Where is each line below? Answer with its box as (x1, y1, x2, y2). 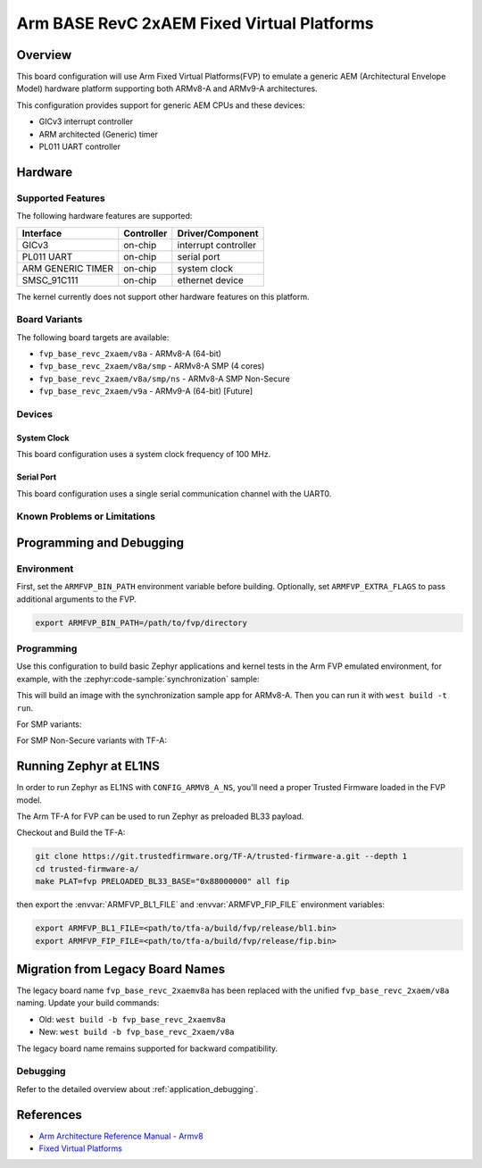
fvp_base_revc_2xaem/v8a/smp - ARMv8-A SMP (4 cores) (38, 361, 265, 371)
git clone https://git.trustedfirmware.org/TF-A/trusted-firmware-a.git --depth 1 (35, 851, 408, 862)
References (16, 1107, 82, 1122)
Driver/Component (177, 227, 259, 239)
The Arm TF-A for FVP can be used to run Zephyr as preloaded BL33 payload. (16, 811, 304, 822)
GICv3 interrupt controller (38, 116, 134, 127)
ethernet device (177, 273, 245, 286)
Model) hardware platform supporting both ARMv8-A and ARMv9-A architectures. (16, 83, 318, 94)
